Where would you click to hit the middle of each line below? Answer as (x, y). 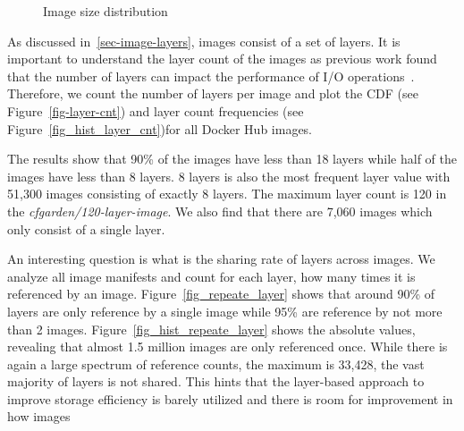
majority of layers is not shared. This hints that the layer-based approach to (216, 381)
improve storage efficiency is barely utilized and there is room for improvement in (230, 398)
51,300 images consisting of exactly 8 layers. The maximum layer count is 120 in (227, 194)
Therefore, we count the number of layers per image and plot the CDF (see (213, 93)
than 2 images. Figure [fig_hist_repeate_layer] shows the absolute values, (211, 329)
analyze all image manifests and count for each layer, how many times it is (211, 276)
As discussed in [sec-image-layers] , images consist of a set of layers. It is (204, 41)
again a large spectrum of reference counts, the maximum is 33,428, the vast (216, 363)
